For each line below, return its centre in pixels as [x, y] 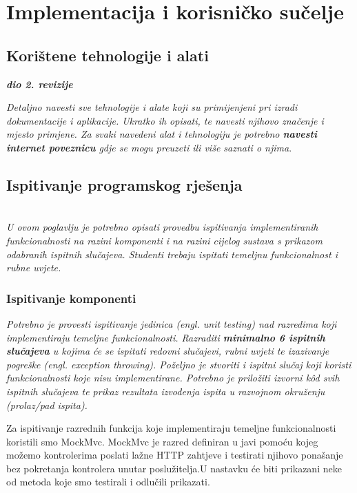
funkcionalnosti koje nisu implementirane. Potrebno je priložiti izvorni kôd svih [173, 378]
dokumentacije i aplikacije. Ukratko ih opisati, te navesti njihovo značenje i [165, 120]
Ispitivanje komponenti [71, 298]
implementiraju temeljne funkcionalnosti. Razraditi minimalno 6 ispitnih [166, 337]
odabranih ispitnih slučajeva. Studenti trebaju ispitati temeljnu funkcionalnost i [172, 254]
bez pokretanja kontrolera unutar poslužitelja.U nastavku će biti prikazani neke [174, 468]
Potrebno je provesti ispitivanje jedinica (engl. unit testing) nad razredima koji [172, 323]
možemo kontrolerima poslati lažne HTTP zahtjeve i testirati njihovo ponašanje [175, 455]
